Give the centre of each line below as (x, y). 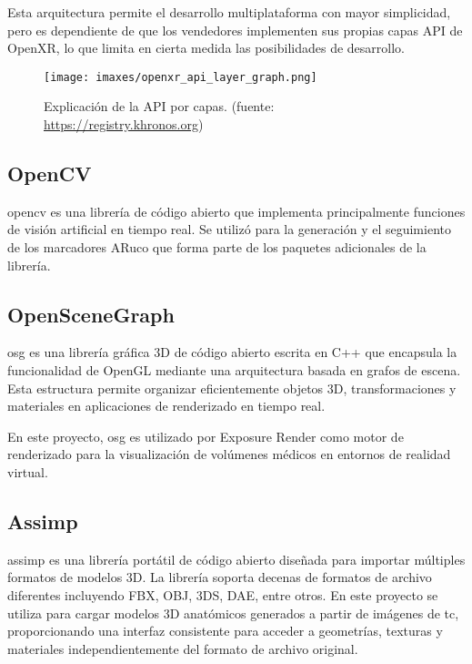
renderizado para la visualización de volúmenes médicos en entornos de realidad (229, 454)
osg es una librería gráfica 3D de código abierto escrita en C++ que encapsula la (232, 352)
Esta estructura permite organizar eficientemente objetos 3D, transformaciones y (232, 388)
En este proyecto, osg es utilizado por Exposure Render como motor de (206, 436)
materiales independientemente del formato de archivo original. (183, 648)
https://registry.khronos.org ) (124, 124)
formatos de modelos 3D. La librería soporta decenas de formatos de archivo (220, 577)
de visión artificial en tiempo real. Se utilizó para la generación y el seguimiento (229, 229)
